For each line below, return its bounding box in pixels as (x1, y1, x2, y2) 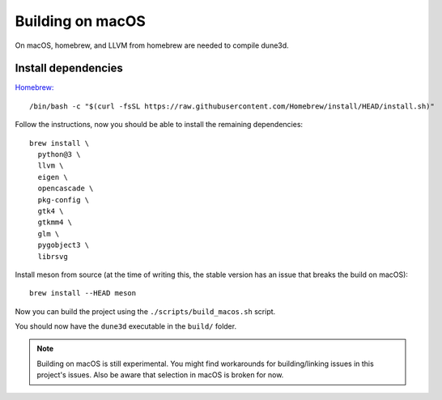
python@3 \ (37, 150, 81, 160)
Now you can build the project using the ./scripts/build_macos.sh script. (15, 306, 276, 316)
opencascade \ (37, 184, 94, 194)
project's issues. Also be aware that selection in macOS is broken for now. (36, 370, 284, 380)
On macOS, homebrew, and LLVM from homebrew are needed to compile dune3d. (15, 40, 289, 50)
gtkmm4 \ (37, 218, 73, 227)
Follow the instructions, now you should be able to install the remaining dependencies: (15, 120, 304, 130)
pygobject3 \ (37, 240, 90, 250)
